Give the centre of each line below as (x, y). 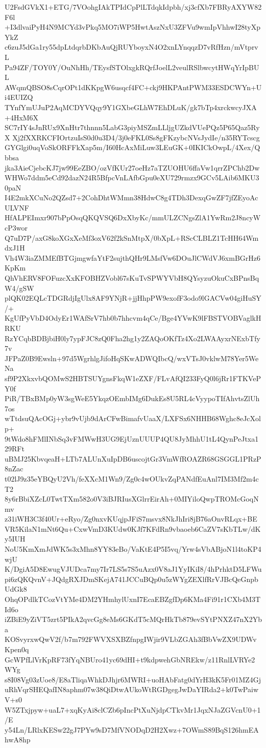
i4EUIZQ (19, 97)
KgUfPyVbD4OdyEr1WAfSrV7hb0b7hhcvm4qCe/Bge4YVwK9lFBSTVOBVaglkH (133, 318)
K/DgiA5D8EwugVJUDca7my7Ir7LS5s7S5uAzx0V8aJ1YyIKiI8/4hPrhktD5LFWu (133, 569)
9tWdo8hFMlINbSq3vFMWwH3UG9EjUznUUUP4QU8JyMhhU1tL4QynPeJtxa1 (132, 438)
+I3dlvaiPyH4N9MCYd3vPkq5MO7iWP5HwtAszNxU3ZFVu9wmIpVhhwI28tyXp (133, 27)
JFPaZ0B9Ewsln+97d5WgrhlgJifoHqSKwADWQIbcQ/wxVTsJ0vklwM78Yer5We (132, 358)
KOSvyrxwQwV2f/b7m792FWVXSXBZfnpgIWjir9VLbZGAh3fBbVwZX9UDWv (131, 639)
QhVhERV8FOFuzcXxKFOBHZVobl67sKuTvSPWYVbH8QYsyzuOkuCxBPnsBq (132, 278)
